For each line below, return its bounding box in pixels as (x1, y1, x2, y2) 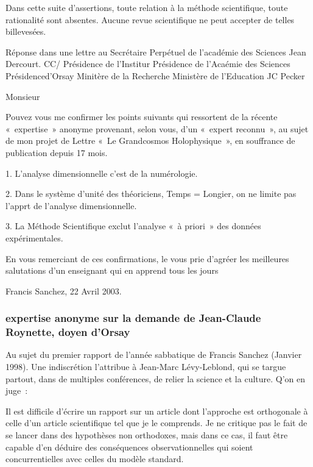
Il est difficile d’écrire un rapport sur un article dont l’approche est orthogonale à (5, 404, 308, 417)
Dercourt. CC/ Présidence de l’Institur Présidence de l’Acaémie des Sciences (5, 57, 290, 70)
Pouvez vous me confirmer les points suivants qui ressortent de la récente (5, 110, 278, 123)
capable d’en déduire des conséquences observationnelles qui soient (5, 440, 253, 453)
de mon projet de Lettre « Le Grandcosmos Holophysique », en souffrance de (5, 134, 295, 147)
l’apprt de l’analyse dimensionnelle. (5, 199, 137, 212)
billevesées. (5, 25, 46, 38)
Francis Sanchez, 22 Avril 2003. (5, 284, 122, 297)
